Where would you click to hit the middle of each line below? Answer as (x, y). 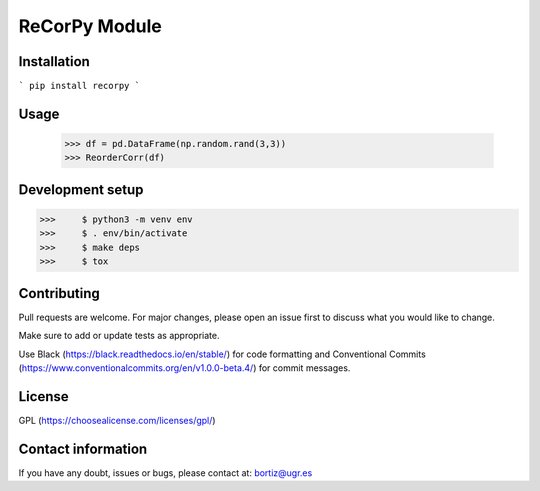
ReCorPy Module (90, 26)
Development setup (81, 189)
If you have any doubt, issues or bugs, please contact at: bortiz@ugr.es (165, 472)
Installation (54, 61)
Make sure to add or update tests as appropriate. (119, 336)
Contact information (83, 448)
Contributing (59, 293)
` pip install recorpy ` (79, 86)
